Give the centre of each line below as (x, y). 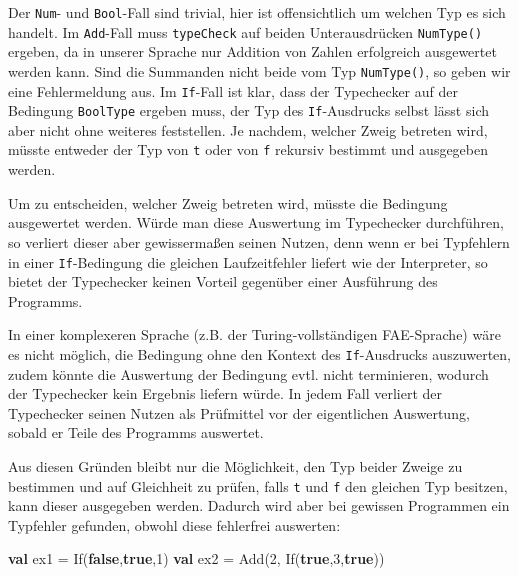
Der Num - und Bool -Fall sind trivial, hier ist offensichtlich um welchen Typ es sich (257, 12)
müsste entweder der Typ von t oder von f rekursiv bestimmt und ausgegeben (248, 149)
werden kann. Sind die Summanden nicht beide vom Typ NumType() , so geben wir (259, 70)
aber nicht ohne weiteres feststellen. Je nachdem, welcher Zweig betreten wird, (248, 129)
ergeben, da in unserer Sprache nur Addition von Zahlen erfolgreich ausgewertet (252, 51)
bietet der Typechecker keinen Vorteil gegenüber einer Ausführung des (223, 281)
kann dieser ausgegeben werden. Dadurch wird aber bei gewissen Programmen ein (259, 505)
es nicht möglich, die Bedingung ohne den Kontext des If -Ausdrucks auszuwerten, (260, 353)
